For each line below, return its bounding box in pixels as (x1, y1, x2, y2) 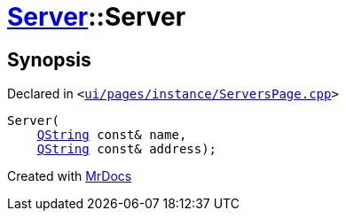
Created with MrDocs (7, 168, 132, 184)
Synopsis (7, 48, 91, 71)
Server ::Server (7, 2, 186, 32)
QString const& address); (36, 142, 217, 157)
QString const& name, (36, 128, 187, 143)
